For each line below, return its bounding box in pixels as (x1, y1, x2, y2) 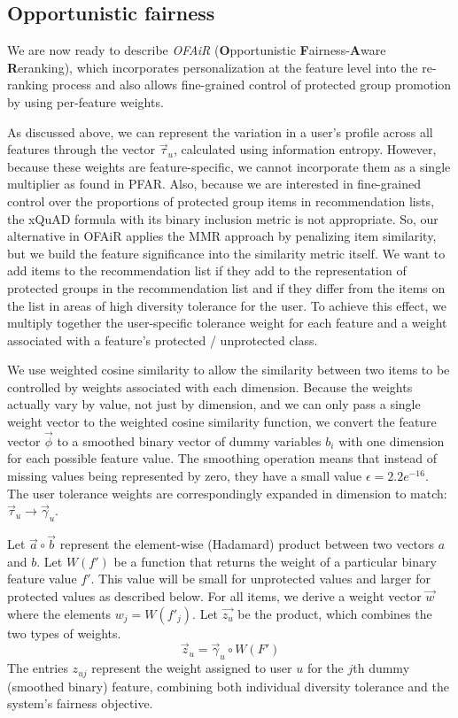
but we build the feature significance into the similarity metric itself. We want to (7, 243, 446, 262)
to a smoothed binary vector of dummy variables (57, 431, 322, 450)
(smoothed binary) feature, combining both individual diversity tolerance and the (7, 676, 449, 695)
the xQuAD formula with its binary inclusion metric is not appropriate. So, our (7, 209, 439, 228)
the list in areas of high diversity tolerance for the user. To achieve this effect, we (7, 296, 446, 314)
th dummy (353, 659, 410, 677)
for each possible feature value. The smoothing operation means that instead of (7, 449, 438, 467)
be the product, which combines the (237, 604, 432, 622)
